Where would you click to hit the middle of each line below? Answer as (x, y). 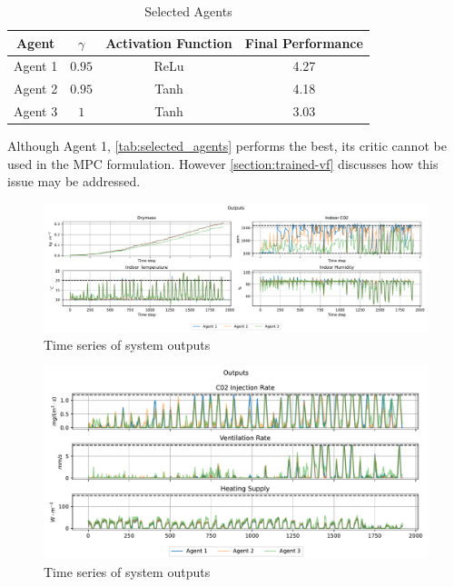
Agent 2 (36, 89)
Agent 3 (36, 111)
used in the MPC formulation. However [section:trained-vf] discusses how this (223, 163)
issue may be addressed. (74, 181)
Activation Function (169, 42)
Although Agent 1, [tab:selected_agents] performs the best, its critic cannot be (227, 146)
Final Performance (304, 42)
